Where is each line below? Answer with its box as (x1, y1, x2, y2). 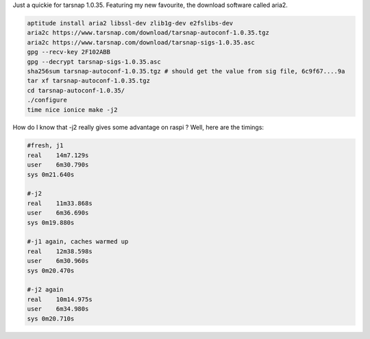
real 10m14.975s (27, 295, 92, 303)
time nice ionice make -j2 (27, 106, 118, 113)
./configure (27, 96, 68, 104)
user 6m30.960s (27, 257, 89, 265)
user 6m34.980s (27, 305, 89, 313)
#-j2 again (27, 285, 64, 294)
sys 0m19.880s (27, 218, 75, 226)
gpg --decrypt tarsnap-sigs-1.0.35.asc (27, 58, 161, 65)
